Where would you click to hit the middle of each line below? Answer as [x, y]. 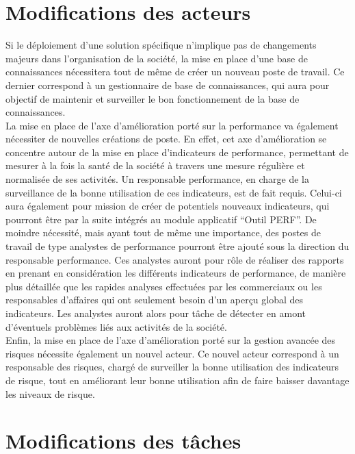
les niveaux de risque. [50, 393]
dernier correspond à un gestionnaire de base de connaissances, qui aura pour [168, 85]
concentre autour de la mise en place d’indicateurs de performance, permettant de [177, 152]
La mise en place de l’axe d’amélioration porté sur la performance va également [172, 125]
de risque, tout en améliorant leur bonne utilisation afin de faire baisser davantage [177, 380]
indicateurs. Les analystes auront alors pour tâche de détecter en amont [156, 313]
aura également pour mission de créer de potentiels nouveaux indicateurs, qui [168, 206]
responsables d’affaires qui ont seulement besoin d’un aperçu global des [155, 300]
